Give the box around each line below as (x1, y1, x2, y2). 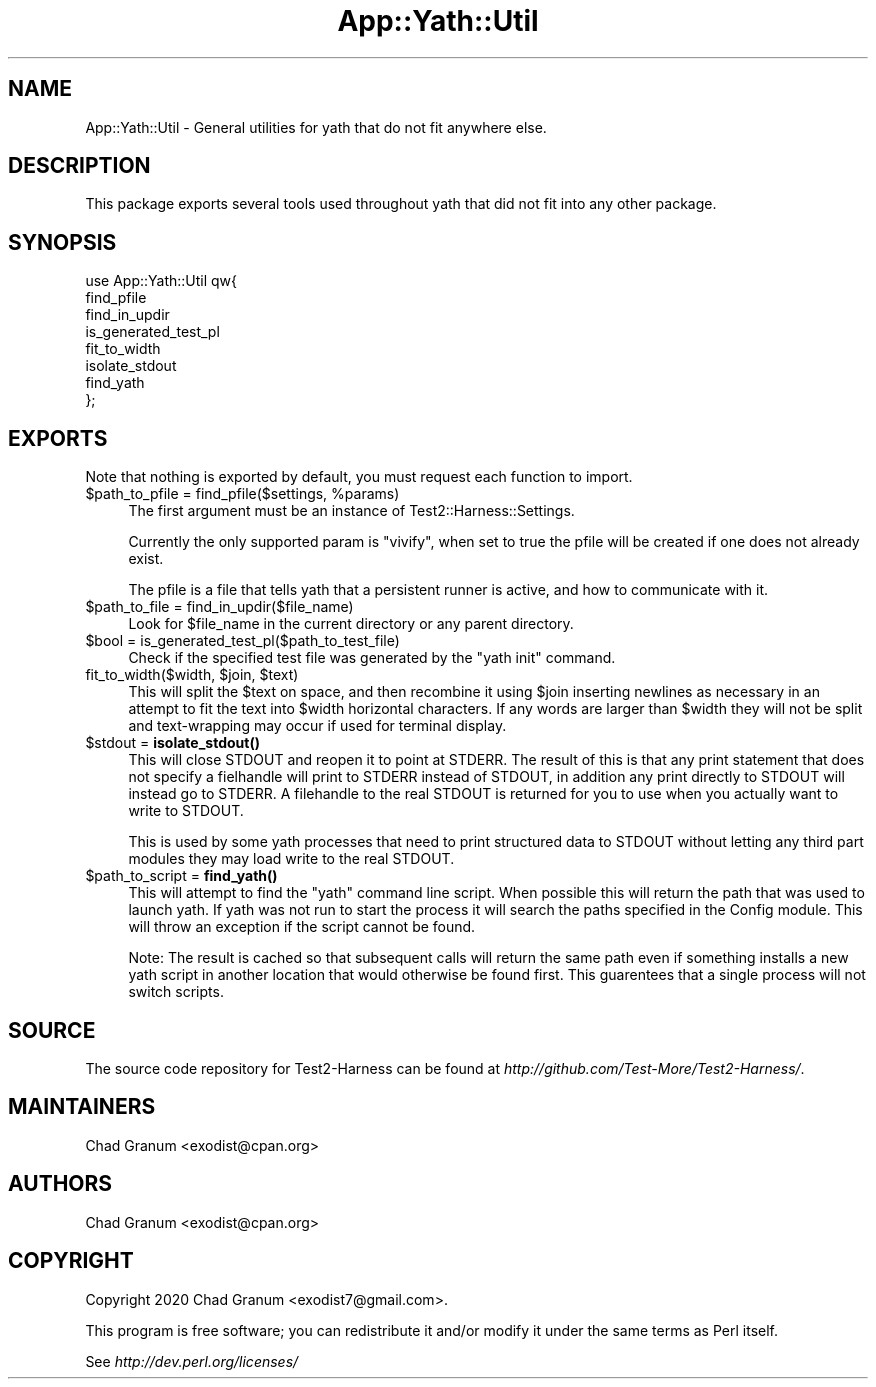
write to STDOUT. (128, 802, 244, 820)
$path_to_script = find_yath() (85, 867, 278, 885)
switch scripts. (128, 983, 224, 1001)
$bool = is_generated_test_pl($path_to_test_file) (85, 632, 400, 650)
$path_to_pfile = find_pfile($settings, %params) (85, 485, 400, 503)
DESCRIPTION (8, 153, 151, 179)
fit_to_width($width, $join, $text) (85, 666, 299, 684)
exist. (128, 550, 164, 568)
